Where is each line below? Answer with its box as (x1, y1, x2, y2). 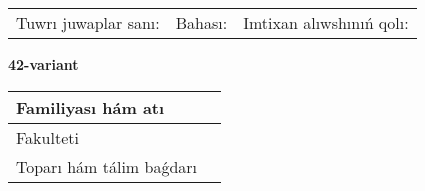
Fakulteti (16, 125, 79, 149)
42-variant (8, 54, 79, 74)
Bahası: (175, 11, 228, 34)
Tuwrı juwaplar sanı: (16, 11, 160, 34)
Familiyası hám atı (16, 95, 165, 119)
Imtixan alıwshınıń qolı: (243, 11, 409, 34)
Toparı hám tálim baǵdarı (16, 154, 198, 178)
